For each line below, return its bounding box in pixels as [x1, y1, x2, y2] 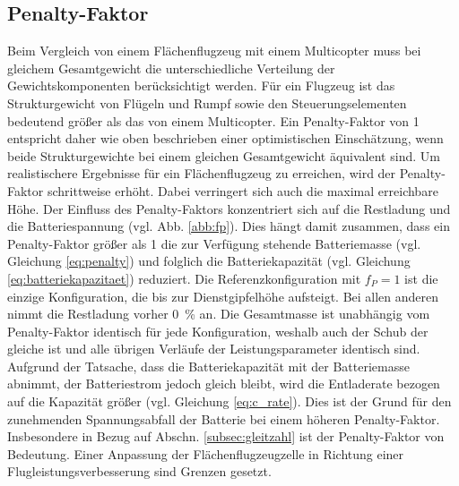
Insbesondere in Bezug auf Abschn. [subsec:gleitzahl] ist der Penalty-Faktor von [7, 427, 445, 446]
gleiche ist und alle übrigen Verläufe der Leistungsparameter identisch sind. [7, 339, 420, 358]
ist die [404, 269, 438, 287]
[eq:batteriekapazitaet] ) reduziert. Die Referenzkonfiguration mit [7, 269, 361, 287]
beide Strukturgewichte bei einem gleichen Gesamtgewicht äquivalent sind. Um [7, 146, 440, 165]
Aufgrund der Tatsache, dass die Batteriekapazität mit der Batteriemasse [7, 356, 410, 375]
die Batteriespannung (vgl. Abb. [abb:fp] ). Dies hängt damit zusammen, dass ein [7, 217, 450, 235]
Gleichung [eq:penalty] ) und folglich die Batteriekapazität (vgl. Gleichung [7, 252, 411, 270]
